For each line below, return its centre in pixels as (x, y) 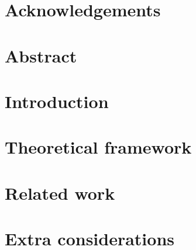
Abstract (41, 55)
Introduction (57, 101)
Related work (60, 192)
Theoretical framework (98, 147)
